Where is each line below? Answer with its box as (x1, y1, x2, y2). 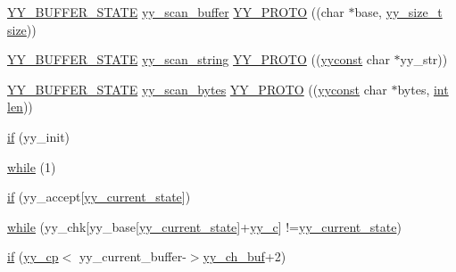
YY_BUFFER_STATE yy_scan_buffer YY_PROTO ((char (7, 3, 344, 21)
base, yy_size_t (354, 3, 443, 21)
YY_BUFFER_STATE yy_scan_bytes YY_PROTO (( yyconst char (7, 79, 387, 98)
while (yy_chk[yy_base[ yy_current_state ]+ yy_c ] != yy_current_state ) (7, 217, 402, 235)
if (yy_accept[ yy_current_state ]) (7, 187, 191, 206)
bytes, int (397, 79, 449, 98)
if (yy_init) (7, 127, 70, 145)
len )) (7, 97, 33, 116)
